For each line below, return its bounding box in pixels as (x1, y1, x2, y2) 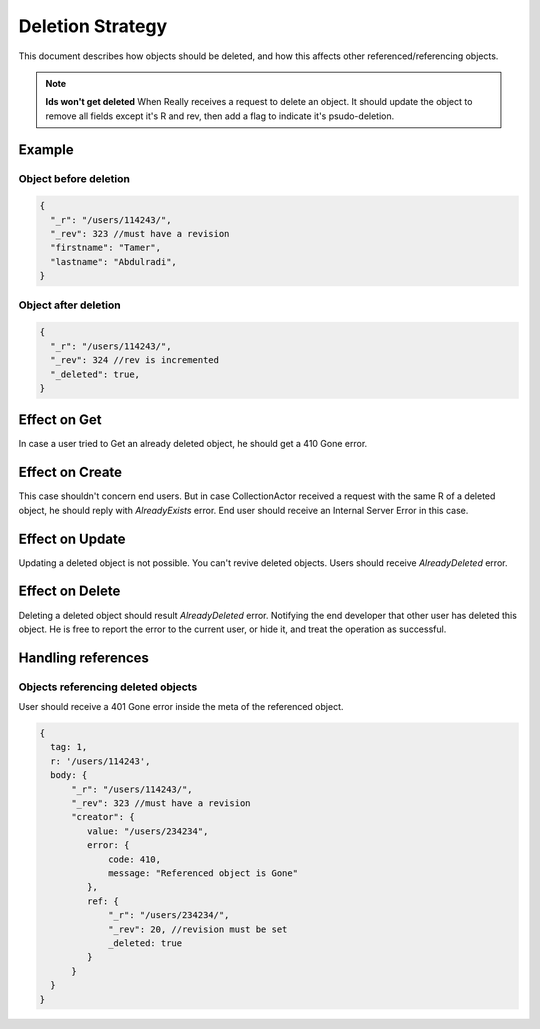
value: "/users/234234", (86, 825, 209, 837)
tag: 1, (50, 741, 88, 753)
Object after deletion (18, 298, 121, 312)
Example (18, 141, 74, 158)
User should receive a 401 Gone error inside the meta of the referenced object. (18, 701, 344, 713)
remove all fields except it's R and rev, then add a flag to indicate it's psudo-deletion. (45, 110, 395, 122)
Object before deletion (18, 171, 130, 185)
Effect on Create (18, 464, 123, 481)
